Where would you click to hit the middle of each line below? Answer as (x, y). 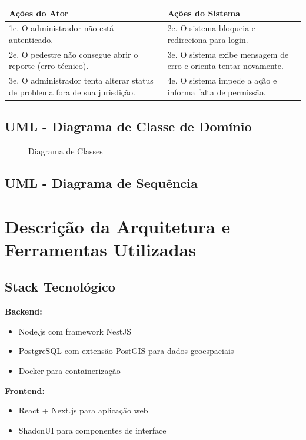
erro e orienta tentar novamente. (225, 66)
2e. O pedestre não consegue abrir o (74, 54)
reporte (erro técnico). (49, 66)
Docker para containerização (69, 371)
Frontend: (25, 390)
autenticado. (31, 39)
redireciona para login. (208, 39)
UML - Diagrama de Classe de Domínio (128, 126)
